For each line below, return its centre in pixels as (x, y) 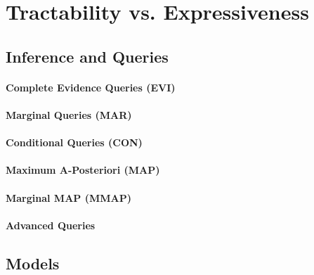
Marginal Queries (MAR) (69, 114)
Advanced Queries (51, 225)
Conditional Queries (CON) (74, 142)
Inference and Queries (87, 56)
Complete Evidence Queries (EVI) (91, 87)
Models (33, 263)
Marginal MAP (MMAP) (68, 197)
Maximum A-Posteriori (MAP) (83, 170)
